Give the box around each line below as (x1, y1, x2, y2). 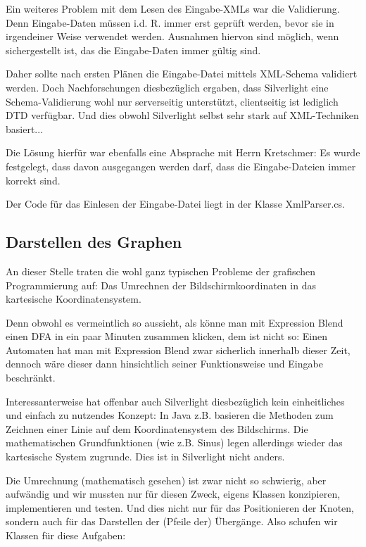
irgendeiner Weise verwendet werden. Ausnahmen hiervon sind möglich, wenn (6, 29, 339, 44)
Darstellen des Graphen (6, 231, 182, 253)
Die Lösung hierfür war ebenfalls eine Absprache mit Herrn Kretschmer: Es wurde (6, 145, 360, 160)
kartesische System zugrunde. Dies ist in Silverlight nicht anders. (6, 449, 285, 464)
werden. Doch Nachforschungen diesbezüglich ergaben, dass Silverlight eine (6, 80, 329, 94)
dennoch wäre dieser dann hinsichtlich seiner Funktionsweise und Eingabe (6, 356, 323, 371)
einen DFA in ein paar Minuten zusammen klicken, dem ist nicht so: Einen (6, 329, 328, 344)
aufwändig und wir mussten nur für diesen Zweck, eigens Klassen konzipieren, (6, 486, 341, 501)
